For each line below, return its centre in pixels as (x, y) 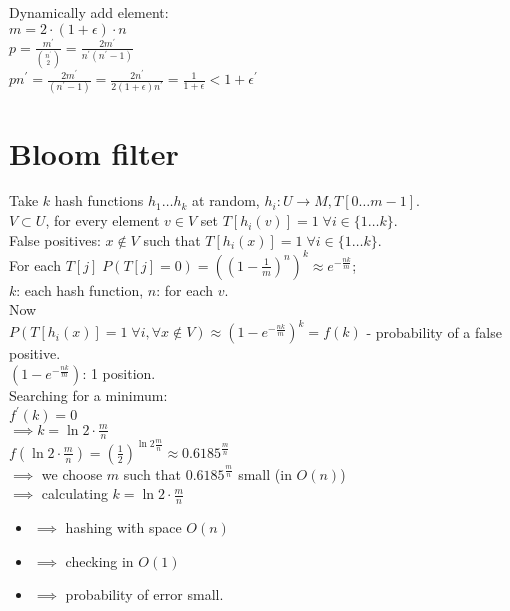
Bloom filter (94, 152)
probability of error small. (144, 594)
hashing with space (123, 527)
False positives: (55, 239)
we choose (72, 473)
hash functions (99, 200)
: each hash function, (80, 289)
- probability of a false (434, 331)
